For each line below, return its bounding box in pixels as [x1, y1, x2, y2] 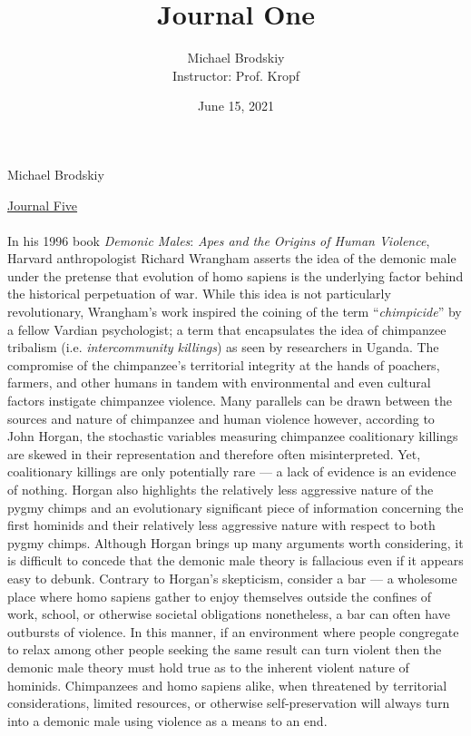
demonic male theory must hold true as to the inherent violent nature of [7, 657, 409, 676]
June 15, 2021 [197, 96, 275, 115]
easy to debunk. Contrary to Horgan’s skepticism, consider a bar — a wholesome [7, 568, 457, 587]
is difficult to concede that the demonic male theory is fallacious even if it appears [7, 551, 464, 570]
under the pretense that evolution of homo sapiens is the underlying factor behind [7, 266, 464, 285]
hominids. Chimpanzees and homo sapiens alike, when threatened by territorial [7, 675, 447, 694]
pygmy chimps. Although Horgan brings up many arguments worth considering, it [7, 533, 464, 552]
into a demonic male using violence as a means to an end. [7, 711, 328, 730]
